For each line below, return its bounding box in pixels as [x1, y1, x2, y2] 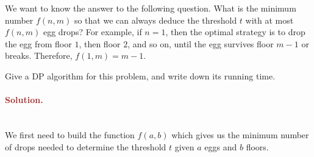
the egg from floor [5, 37, 72, 50]
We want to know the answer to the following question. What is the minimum [5, 2, 296, 14]
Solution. [5, 93, 43, 106]
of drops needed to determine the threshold [5, 140, 166, 153]
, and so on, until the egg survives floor [127, 37, 274, 50]
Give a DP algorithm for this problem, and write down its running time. [5, 69, 276, 82]
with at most [245, 13, 294, 26]
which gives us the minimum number [171, 128, 309, 141]
